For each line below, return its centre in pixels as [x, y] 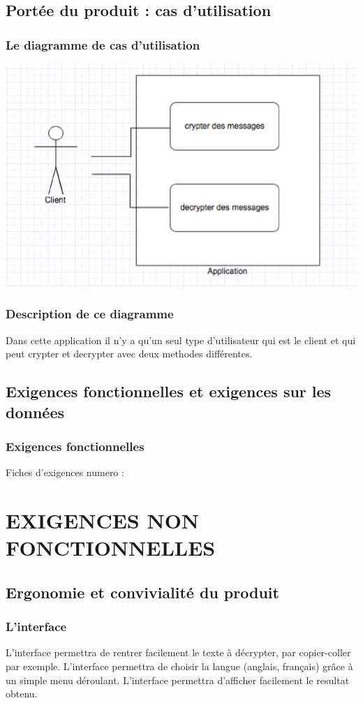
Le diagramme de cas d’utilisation [103, 44]
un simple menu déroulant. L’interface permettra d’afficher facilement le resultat [178, 680]
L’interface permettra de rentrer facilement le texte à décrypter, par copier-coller [178, 652]
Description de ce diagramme [90, 314]
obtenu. [22, 694]
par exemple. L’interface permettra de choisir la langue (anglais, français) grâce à [179, 666]
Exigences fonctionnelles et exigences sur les [169, 391]
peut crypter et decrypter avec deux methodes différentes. [129, 354]
